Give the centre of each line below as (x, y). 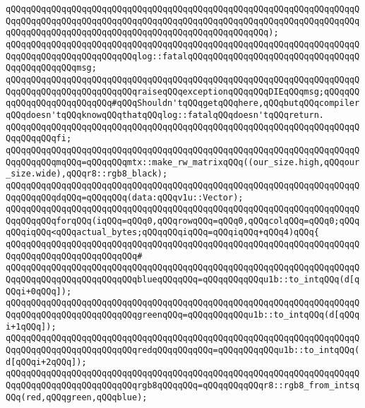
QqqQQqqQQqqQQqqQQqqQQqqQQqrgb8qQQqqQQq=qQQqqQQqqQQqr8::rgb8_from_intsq (183, 385)
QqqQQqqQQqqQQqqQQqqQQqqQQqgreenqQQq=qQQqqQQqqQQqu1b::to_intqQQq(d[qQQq (183, 315)
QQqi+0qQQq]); (39, 291)
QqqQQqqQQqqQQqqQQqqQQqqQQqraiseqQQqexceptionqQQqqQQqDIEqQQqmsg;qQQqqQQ (183, 91)
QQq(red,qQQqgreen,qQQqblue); (77, 397)
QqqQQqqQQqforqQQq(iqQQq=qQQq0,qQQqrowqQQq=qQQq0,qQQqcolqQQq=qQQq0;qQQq (183, 221)
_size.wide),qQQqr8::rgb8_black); (87, 174)
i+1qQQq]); (31, 326)
